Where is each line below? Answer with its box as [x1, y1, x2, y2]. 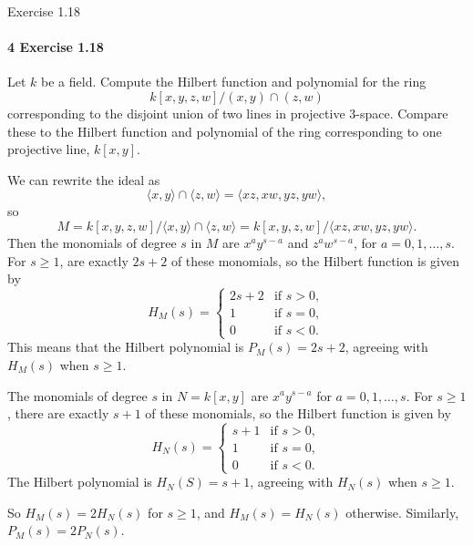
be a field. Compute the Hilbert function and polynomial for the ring [41, 72, 427, 91]
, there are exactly [7, 404, 109, 423]
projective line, [7, 139, 90, 159]
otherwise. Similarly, [345, 502, 459, 521]
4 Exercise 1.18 [7, 37, 104, 57]
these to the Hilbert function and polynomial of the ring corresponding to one [7, 121, 442, 140]
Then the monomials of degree [7, 232, 177, 252]
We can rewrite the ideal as [7, 170, 160, 189]
